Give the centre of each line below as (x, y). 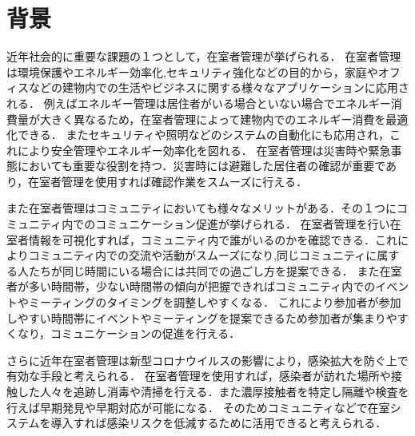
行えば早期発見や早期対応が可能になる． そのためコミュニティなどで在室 (198, 407)
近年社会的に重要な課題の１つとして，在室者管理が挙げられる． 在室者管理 (204, 56)
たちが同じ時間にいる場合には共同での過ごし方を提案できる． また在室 (215, 270)
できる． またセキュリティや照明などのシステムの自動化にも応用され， (204, 135)
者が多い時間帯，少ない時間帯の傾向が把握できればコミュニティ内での (191, 286)
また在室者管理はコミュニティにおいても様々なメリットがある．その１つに (202, 208)
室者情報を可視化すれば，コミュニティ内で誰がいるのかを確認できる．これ (202, 239)
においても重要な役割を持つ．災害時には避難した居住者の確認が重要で (202, 166)
